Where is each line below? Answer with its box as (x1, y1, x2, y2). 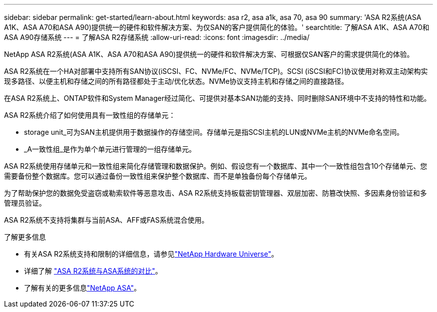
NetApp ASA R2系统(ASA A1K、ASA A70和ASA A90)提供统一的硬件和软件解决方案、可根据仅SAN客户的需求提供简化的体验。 (4, 50, 414, 58)
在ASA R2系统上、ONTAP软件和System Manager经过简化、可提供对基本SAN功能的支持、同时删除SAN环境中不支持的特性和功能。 (4, 94, 431, 102)
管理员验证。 (4, 199, 46, 207)
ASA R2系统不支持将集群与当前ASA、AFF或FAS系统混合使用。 (4, 216, 209, 224)
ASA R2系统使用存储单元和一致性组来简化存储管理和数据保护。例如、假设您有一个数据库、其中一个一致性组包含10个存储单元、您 (4, 162, 428, 170)
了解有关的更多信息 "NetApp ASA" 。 (24, 284, 141, 292)
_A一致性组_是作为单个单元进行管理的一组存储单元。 (24, 145, 196, 153)
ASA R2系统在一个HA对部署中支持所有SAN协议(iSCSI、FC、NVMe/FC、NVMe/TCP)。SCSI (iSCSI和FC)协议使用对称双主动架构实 (4, 67, 428, 75)
